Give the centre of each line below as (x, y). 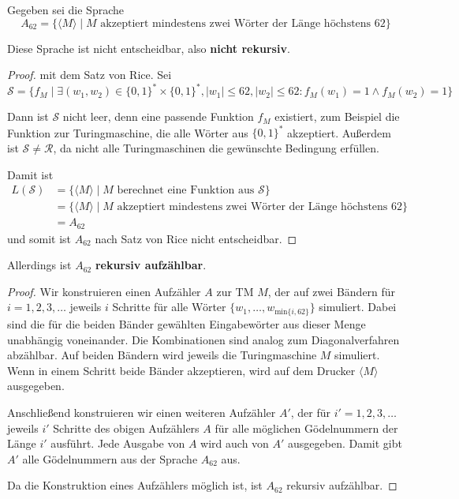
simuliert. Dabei (358, 307)
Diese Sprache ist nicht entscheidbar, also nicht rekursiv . (149, 48)
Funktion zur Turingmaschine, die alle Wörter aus (128, 132)
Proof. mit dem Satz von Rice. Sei (90, 75)
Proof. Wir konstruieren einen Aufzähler (104, 291)
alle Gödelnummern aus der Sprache (110, 458)
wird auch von (235, 443)
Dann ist (28, 116)
